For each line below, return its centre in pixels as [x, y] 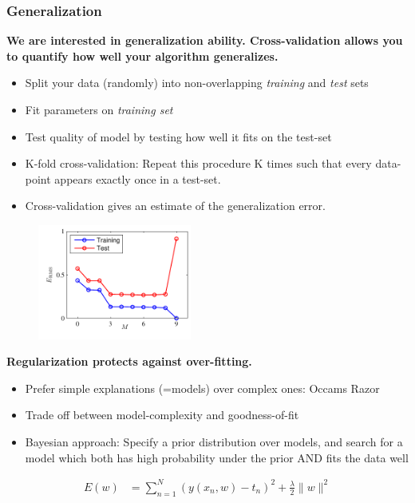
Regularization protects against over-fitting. [129, 361]
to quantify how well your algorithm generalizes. [142, 55]
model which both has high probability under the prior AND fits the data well [217, 457]
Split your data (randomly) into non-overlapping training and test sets [197, 83]
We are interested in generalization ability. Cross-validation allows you [205, 40]
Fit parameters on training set [99, 109]
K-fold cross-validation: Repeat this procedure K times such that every [198, 163]
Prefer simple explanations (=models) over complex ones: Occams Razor [202, 388]
